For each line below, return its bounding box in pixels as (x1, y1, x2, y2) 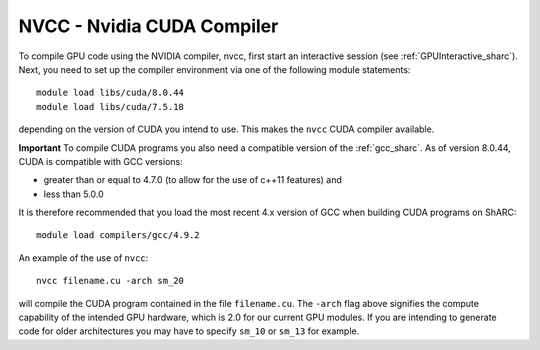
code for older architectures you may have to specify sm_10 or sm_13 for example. (18, 325, 360, 337)
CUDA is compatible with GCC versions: (18, 155, 184, 167)
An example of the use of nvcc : (18, 251, 149, 264)
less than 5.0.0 (43, 188, 104, 200)
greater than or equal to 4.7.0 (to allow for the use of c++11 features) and (43, 174, 342, 186)
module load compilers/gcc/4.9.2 (36, 230, 200, 241)
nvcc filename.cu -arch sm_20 (36, 275, 185, 287)
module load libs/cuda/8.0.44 (36, 87, 185, 99)
